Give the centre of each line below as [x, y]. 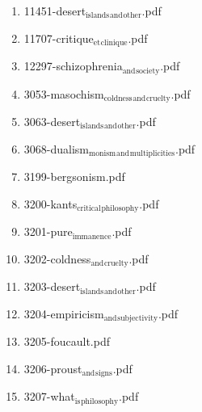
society [148, 71]
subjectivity [138, 319]
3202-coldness [57, 258]
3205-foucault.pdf [67, 341]
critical [89, 209]
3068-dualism [56, 148]
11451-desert [55, 11]
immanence [92, 236]
